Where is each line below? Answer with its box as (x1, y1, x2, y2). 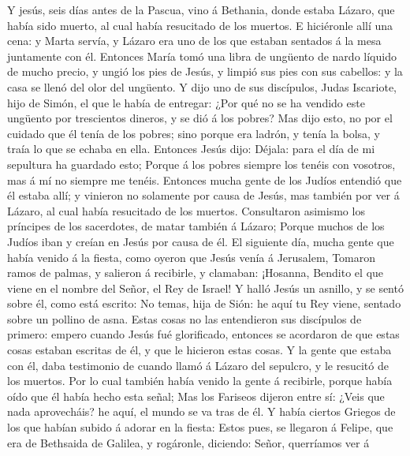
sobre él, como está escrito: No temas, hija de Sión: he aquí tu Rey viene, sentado (7, 295, 401, 312)
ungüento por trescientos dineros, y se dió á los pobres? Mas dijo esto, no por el (7, 110, 393, 126)
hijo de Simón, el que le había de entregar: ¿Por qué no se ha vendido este (7, 94, 365, 110)
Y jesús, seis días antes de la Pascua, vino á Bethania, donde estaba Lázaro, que (7, 2, 395, 17)
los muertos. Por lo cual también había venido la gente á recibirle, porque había (7, 372, 393, 389)
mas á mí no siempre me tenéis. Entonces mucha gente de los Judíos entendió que (7, 171, 402, 188)
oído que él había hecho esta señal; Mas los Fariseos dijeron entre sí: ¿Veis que (7, 387, 385, 404)
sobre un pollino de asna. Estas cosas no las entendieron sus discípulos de (7, 310, 362, 327)
